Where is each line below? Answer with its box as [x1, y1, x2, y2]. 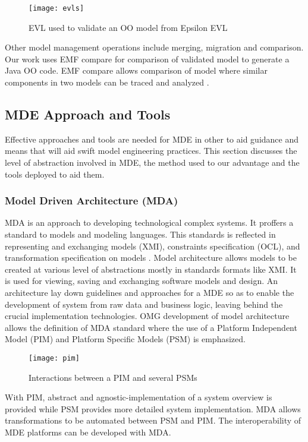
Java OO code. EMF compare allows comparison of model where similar [5, 64, 268, 77]
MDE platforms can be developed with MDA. [5, 425, 171, 438]
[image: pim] [29, 353, 80, 362]
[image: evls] [29, 4, 84, 12]
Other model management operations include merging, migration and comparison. [5, 41, 304, 53]
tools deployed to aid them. [5, 168, 105, 180]
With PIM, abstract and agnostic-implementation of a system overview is [5, 391, 272, 403]
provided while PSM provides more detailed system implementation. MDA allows [5, 402, 301, 415]
